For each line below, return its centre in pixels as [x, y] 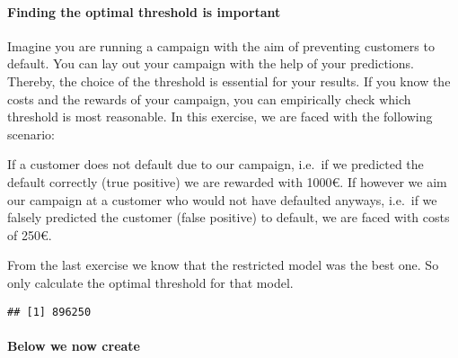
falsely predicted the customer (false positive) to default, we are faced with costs [229, 217]
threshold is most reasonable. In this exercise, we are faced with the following [220, 116]
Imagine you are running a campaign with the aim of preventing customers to [221, 45]
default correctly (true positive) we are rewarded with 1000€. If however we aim [227, 181]
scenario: [31, 134]
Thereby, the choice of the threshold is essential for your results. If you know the [229, 81]
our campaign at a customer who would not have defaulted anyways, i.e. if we [222, 199]
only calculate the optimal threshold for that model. [150, 282]
